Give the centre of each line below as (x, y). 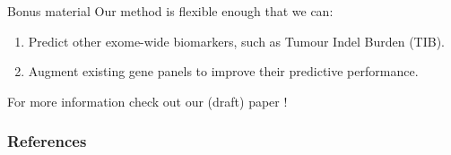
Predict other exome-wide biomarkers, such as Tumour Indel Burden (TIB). (236, 41)
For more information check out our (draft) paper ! (147, 101)
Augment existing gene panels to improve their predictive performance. (223, 71)
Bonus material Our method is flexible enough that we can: (170, 11)
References (47, 141)
